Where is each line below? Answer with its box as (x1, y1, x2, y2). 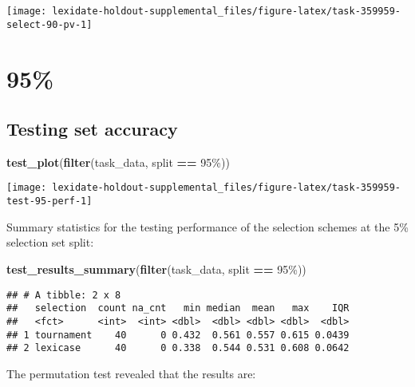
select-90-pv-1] (6, 18, 93, 30)
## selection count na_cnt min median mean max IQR (6, 302, 350, 314)
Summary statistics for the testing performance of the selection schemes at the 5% (6, 218, 409, 235)
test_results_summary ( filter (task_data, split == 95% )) (6, 260, 306, 277)
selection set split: (6, 234, 94, 251)
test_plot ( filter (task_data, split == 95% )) (6, 153, 230, 170)
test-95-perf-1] (6, 195, 93, 207)
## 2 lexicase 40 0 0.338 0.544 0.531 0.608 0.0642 (6, 342, 350, 354)
